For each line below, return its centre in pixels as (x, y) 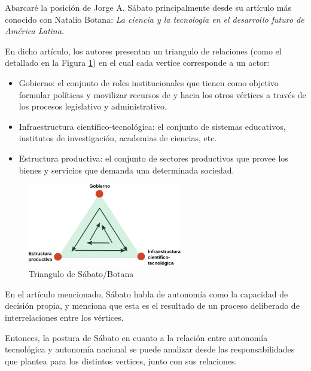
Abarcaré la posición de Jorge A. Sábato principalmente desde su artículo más (148, 7)
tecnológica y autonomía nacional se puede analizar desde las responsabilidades (150, 349)
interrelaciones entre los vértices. (64, 317)
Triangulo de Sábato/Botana (81, 274)
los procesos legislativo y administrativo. (93, 106)
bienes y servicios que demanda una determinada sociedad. (126, 170)
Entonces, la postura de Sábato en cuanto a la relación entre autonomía (136, 337)
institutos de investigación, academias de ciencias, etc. (118, 138)
